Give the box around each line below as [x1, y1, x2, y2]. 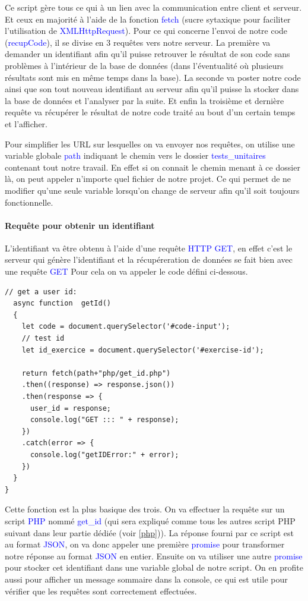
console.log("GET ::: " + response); [30, 416, 179, 424]
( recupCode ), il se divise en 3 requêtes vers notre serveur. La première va [5, 36, 271, 48]
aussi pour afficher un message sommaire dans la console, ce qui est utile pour [5, 572, 288, 585]
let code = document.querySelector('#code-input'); [21, 322, 230, 331]
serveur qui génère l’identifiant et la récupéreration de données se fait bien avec [5, 253, 293, 266]
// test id [21, 334, 65, 343]
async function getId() [13, 299, 111, 308]
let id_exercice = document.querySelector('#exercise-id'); [21, 345, 264, 354]
